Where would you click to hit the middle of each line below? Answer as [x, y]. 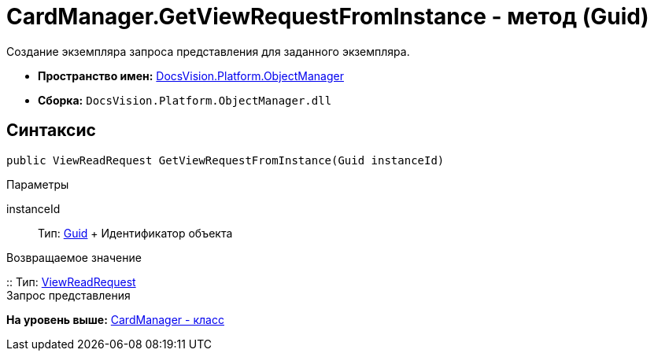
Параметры [38, 184]
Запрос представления [68, 295]
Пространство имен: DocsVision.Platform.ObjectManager [191, 75]
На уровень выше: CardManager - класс [115, 319]
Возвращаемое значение [74, 257]
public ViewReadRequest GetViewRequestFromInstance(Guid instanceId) [225, 160]
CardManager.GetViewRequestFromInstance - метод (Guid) [328, 17]
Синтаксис [51, 131]
